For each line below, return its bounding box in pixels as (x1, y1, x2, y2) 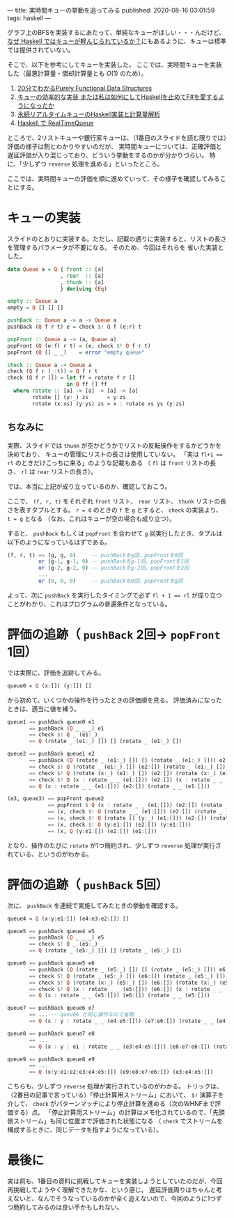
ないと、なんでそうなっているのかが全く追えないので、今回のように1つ (13, 1194, 217, 1203)
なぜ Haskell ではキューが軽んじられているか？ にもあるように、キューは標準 (7, 37, 227, 45)
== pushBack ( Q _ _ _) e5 (29, 934, 104, 942)
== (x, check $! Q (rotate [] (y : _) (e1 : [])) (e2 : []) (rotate (47, 815, 232, 822)
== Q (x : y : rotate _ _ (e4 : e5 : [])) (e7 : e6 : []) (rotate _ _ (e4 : (29, 1017, 229, 1024)
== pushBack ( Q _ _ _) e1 (29, 725, 104, 732)
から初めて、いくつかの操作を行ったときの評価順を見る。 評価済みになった (7, 696, 223, 704)
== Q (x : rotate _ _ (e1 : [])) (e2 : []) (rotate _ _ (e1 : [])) (29, 783, 210, 790)
